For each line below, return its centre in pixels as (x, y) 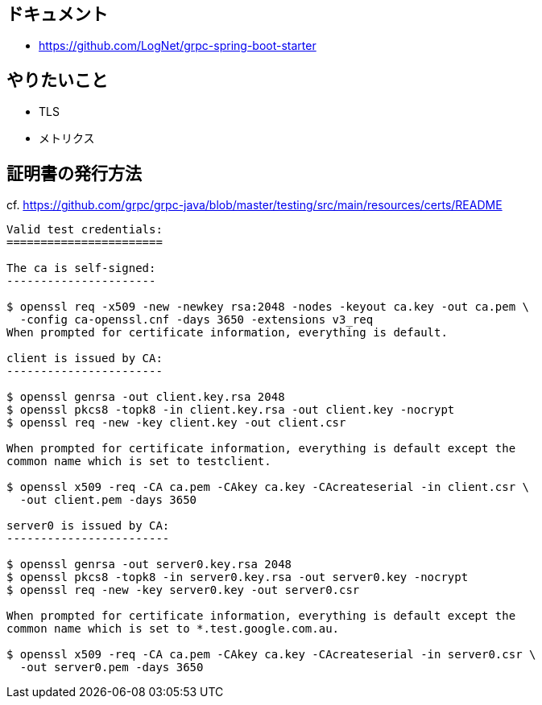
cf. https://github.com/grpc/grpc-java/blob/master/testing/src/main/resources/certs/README (254, 205)
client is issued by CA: (85, 359)
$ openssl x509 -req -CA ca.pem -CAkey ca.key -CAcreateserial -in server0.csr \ (271, 655)
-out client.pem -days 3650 (108, 500)
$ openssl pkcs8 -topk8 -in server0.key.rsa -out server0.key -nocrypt (238, 577)
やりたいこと (57, 80)
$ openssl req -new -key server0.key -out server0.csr (183, 590)
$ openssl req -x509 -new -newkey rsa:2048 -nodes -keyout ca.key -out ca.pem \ (268, 307)
